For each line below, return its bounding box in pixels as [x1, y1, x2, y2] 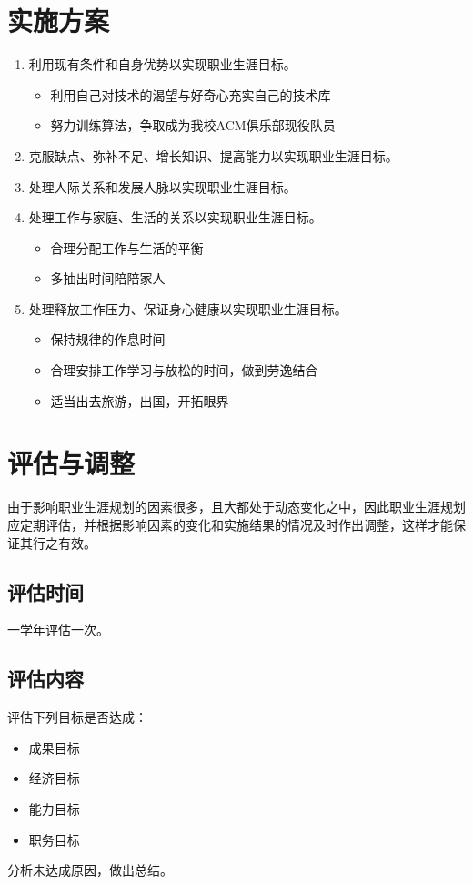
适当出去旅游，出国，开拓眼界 [50, 391, 229, 410]
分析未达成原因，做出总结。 [7, 860, 173, 880]
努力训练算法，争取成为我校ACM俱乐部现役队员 [50, 116, 336, 135]
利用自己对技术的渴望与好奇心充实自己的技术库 [50, 85, 331, 104]
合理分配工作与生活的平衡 [50, 238, 204, 257]
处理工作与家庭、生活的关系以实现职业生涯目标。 [28, 208, 322, 227]
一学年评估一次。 [7, 620, 109, 639]
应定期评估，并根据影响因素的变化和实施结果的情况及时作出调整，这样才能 [7, 514, 453, 534]
